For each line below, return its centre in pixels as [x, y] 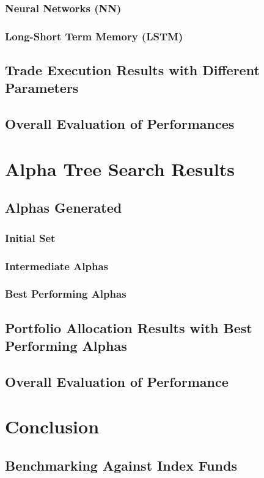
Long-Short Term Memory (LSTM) [94, 36]
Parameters [42, 88]
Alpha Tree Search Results [120, 168]
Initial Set [30, 237]
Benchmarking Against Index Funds [121, 465]
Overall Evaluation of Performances [120, 124]
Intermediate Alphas [57, 266]
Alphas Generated [64, 208]
